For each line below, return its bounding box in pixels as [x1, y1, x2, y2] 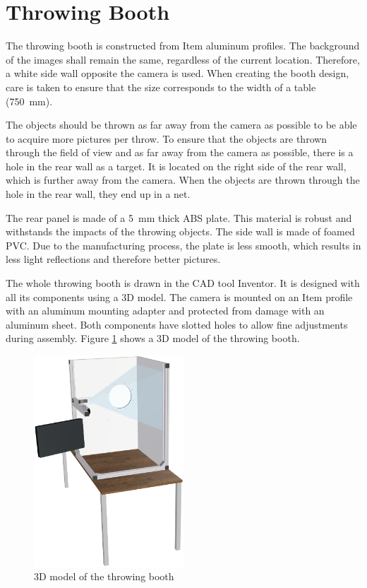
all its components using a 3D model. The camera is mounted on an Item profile [6, 289, 353, 304]
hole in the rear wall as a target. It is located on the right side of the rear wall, [6, 158, 347, 173]
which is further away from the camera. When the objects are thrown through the [6, 172, 360, 187]
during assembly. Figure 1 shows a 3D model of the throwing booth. [6, 331, 300, 346]
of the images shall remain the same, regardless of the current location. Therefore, [6, 52, 360, 66]
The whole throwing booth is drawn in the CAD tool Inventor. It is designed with [6, 276, 360, 290]
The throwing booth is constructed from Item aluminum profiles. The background [6, 38, 360, 53]
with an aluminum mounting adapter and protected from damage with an [6, 303, 325, 318]
